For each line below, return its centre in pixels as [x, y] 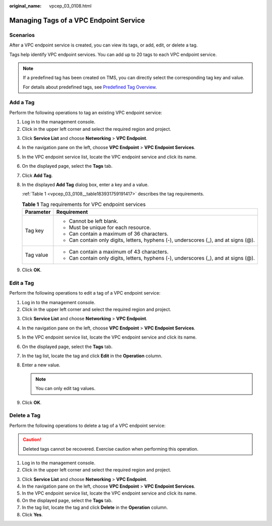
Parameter [38, 212]
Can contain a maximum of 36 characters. [119, 234]
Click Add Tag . [37, 175]
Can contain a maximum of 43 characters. [119, 252]
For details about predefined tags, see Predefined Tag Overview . [90, 87]
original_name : [25, 6]
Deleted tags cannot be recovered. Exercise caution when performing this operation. [111, 449]
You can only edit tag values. [65, 389]
